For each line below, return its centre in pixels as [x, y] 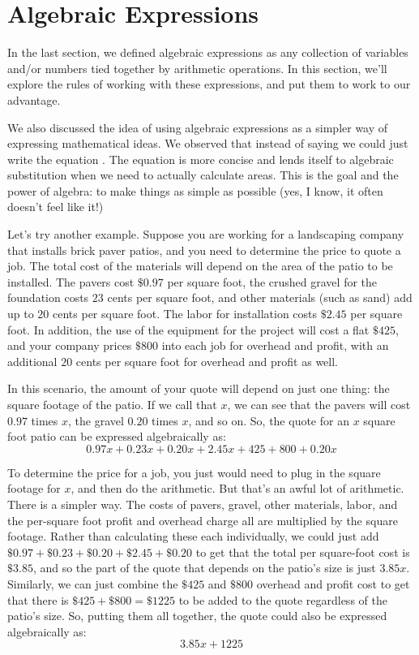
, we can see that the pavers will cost [319, 404]
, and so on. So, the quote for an [269, 420]
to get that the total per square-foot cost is [303, 552]
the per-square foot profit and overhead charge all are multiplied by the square [203, 520]
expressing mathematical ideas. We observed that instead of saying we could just [208, 143]
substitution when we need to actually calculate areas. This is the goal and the [203, 175]
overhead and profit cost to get [333, 583]
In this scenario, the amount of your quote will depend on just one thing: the [199, 388]
